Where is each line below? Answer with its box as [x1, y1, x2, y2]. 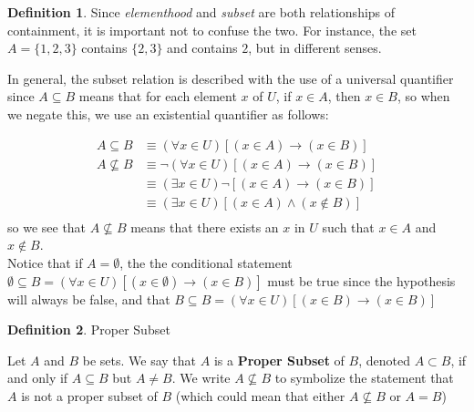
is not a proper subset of [21, 386, 158, 405]
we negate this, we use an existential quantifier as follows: [7, 104, 329, 123]
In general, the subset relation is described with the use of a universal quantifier [7, 68, 454, 88]
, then [327, 87, 361, 106]
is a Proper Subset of [213, 350, 345, 369]
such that [322, 217, 375, 236]
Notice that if [7, 252, 83, 272]
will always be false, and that [7, 289, 170, 308]
